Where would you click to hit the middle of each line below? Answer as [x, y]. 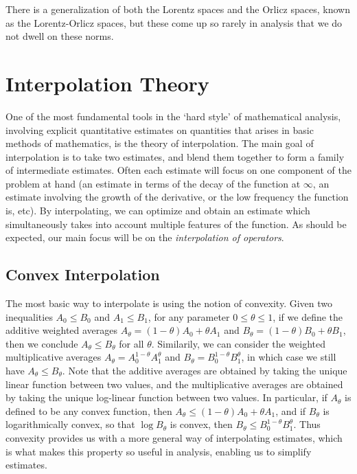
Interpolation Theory [107, 83]
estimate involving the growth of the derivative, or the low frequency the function [177, 197]
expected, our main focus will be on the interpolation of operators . [145, 237]
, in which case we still [289, 357]
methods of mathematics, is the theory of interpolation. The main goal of [160, 143]
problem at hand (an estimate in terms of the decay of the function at [153, 183]
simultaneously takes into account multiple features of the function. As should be [176, 224]
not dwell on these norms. [60, 36]
